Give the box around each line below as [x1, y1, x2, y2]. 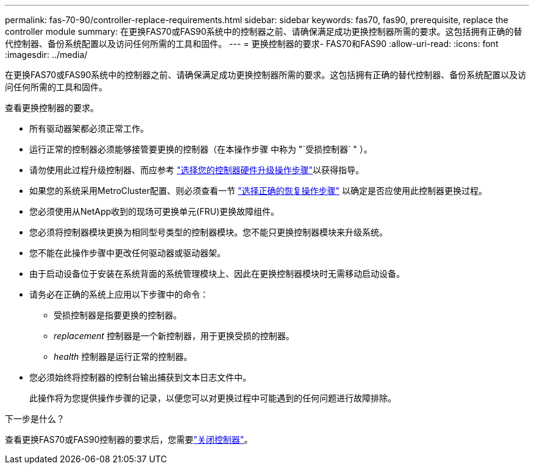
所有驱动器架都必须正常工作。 [29, 123, 149, 134]
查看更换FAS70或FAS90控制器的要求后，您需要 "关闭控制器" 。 [5, 434, 253, 445]
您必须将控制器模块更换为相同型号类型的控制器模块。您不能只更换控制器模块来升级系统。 [29, 227, 388, 237]
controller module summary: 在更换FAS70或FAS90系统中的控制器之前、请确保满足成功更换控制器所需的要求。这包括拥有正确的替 [5, 26, 522, 37]
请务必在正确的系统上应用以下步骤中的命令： [29, 289, 208, 299]
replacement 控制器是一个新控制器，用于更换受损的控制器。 [54, 331, 294, 341]
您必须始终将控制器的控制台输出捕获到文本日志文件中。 [29, 372, 251, 382]
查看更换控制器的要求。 [5, 102, 99, 113]
